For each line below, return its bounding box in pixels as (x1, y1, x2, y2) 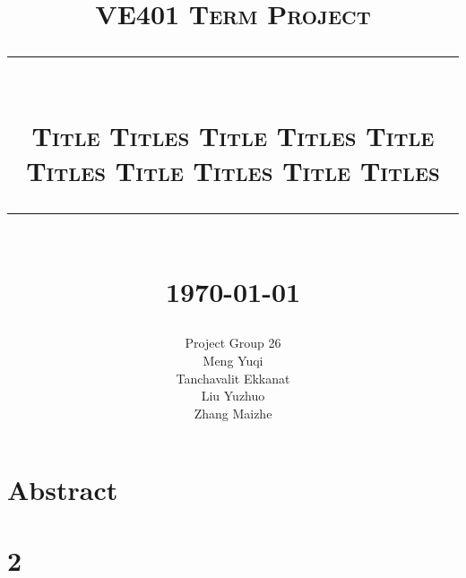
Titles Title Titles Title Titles (26, 151, 440, 188)
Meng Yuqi (203, 350, 263, 369)
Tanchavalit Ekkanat (176, 368, 290, 387)
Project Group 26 (185, 333, 281, 352)
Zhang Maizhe (194, 403, 272, 422)
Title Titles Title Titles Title (31, 116, 435, 153)
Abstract (7, 471, 118, 508)
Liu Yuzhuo (201, 386, 265, 405)
